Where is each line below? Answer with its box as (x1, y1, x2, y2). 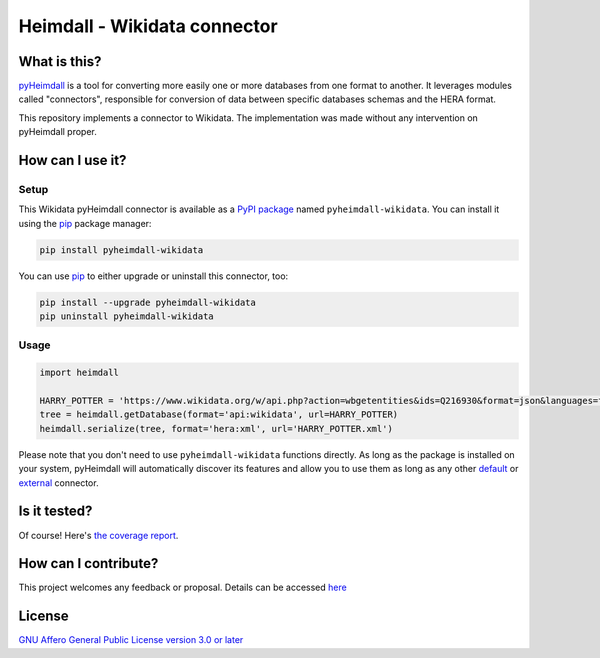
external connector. (18, 476, 99, 489)
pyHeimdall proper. (18, 126, 97, 138)
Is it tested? (18, 503, 93, 520)
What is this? (18, 53, 102, 70)
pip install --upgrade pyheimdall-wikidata (39, 296, 257, 308)
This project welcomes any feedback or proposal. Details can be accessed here (18, 581, 347, 594)
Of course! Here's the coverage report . (18, 529, 179, 541)
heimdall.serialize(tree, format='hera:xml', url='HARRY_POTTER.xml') (39, 423, 394, 434)
